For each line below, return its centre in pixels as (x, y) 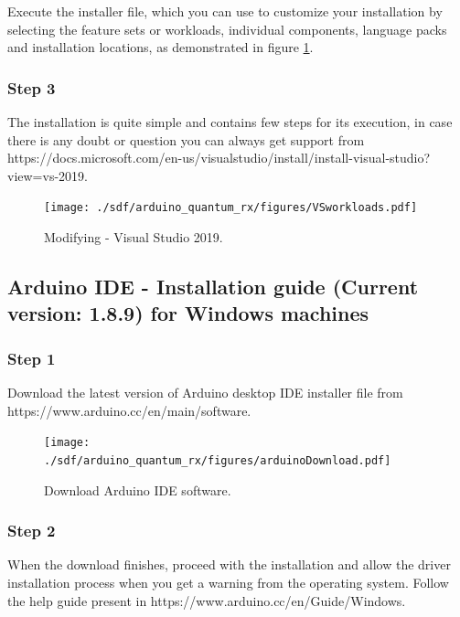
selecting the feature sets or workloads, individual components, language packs (227, 29)
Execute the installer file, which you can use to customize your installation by (225, 11)
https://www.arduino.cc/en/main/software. (129, 410)
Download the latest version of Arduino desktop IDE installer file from (205, 393)
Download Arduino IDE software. (138, 489)
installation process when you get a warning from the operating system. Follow (228, 582)
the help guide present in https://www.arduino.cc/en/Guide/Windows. (207, 600)
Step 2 (32, 531)
